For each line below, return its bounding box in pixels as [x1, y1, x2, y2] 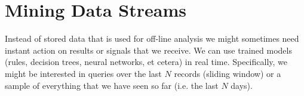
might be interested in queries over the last [5, 67, 162, 79]
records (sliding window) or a [174, 67, 281, 79]
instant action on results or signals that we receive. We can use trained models [5, 44, 292, 56]
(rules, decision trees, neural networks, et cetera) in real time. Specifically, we [5, 55, 288, 68]
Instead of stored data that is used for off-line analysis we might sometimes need [5, 32, 299, 45]
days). [231, 79, 253, 91]
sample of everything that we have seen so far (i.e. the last [5, 79, 219, 91]
